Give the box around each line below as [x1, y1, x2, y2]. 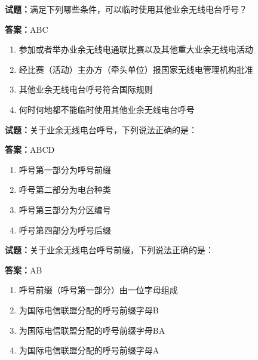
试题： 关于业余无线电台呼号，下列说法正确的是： [5, 123, 197, 136]
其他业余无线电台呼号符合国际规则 [19, 83, 153, 96]
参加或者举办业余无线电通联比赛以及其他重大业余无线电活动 [19, 43, 253, 56]
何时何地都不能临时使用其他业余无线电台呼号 [19, 103, 195, 115]
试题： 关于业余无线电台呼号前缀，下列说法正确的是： [5, 244, 214, 256]
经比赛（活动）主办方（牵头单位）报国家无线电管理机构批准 [19, 63, 253, 75]
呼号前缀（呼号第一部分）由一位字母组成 [19, 284, 178, 296]
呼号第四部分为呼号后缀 [19, 223, 111, 236]
